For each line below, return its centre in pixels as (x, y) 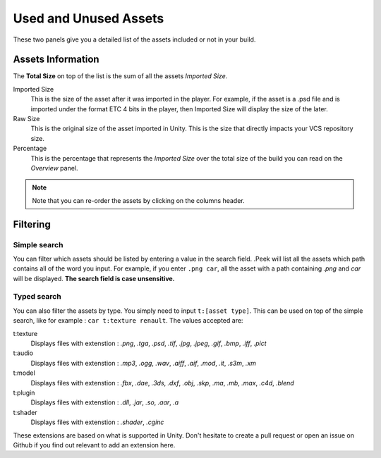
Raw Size (26, 119)
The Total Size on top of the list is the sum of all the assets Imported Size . (120, 76)
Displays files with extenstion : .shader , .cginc (97, 422)
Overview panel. (54, 168)
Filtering (32, 224)
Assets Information (56, 60)
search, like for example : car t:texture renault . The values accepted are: (128, 321)
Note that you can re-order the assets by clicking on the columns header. (138, 200)
